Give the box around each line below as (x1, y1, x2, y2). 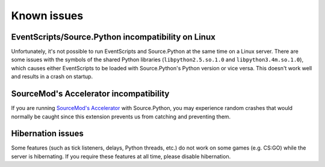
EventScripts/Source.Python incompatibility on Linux (11, 32, 216, 42)
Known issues (11, 9, 84, 22)
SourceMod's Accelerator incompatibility (11, 89, 170, 99)
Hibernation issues (11, 129, 84, 139)
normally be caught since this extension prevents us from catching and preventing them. (11, 113, 231, 120)
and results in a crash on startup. (11, 73, 93, 80)
